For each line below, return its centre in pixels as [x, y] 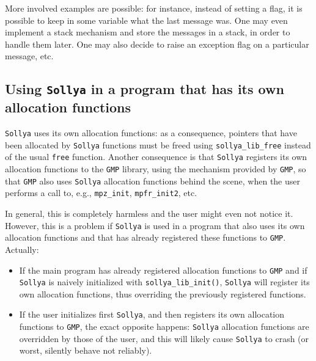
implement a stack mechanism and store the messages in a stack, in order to [148, 32]
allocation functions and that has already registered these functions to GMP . [145, 237]
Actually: [22, 249]
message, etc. [29, 56]
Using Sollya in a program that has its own [145, 89]
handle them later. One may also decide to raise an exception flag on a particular [157, 44]
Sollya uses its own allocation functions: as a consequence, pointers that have [151, 133]
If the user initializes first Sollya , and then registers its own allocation [152, 314]
